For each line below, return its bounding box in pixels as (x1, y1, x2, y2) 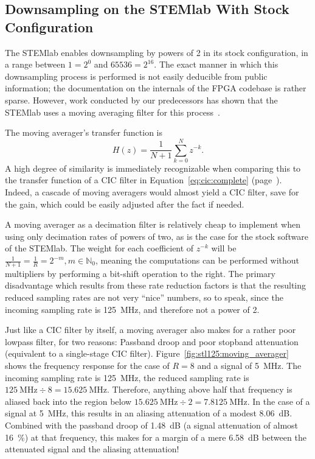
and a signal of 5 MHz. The (197, 359, 302, 372)
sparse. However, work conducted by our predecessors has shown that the (5, 93, 278, 106)
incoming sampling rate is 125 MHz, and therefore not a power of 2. (5, 303, 260, 315)
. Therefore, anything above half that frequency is (107, 383, 292, 396)
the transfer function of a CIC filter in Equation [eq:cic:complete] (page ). (5, 173, 282, 186)
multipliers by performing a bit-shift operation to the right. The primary (5, 267, 275, 279)
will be (211, 242, 237, 254)
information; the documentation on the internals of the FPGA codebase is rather (5, 82, 306, 94)
